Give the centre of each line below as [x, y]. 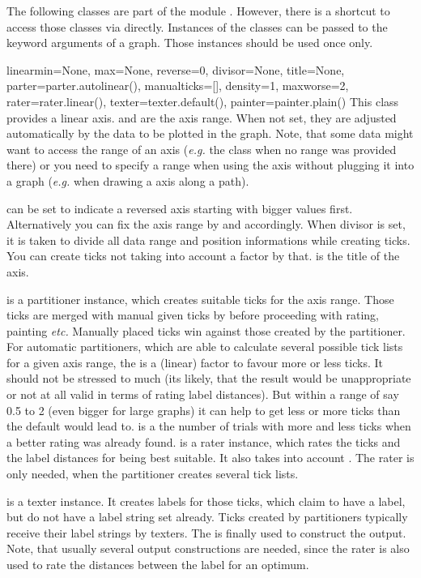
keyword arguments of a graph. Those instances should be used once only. [190, 43]
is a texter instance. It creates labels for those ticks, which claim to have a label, [206, 501]
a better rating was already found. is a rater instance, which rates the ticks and [204, 441]
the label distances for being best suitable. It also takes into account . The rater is [210, 458]
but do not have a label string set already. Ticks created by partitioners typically [207, 517]
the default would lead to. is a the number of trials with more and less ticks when [209, 426]
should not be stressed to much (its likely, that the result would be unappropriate [209, 378]
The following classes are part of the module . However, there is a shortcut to [198, 11]
